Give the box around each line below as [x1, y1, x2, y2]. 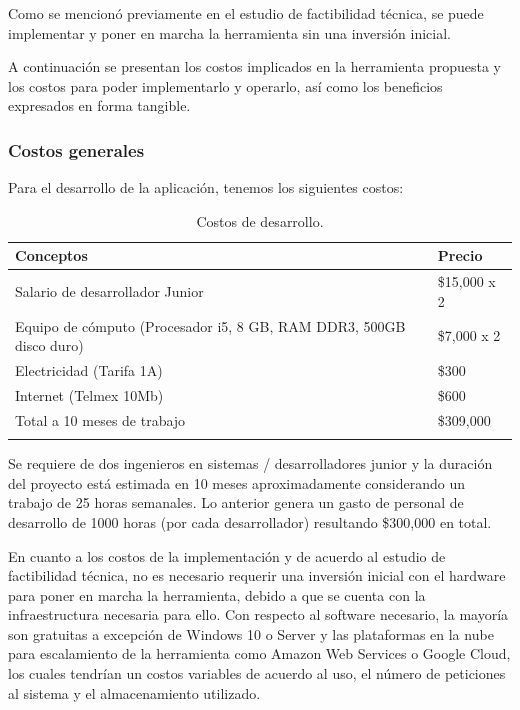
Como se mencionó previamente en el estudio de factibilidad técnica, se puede [8, 3, 484, 23]
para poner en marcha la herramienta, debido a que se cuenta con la [8, 584, 426, 605]
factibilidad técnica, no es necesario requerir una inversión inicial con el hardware [8, 565, 506, 586]
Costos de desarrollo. [196, 210, 324, 231]
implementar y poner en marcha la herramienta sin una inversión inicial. [8, 22, 451, 43]
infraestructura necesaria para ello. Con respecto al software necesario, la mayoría [8, 604, 509, 625]
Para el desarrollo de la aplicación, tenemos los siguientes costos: [8, 177, 404, 198]
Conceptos [15, 245, 88, 266]
